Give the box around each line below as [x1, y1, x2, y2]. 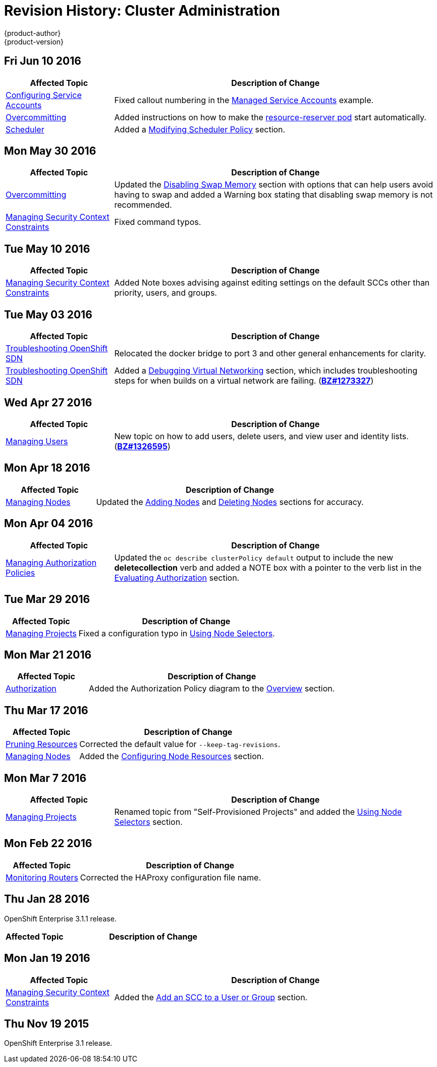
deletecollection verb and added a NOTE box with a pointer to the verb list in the [114, 562, 422, 573]
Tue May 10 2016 [4, 242, 90, 255]
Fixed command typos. [114, 217, 201, 227]
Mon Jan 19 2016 [4, 952, 90, 965]
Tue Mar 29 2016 [4, 593, 90, 606]
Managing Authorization [6, 557, 97, 568]
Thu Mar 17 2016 [4, 704, 88, 717]
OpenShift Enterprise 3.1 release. [4, 1039, 113, 1048]
